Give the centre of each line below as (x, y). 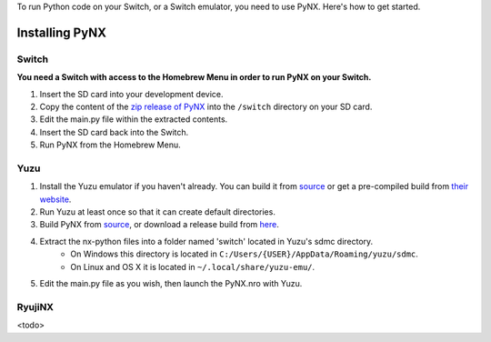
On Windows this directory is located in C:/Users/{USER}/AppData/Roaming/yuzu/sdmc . (244, 254)
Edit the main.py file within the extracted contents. (134, 119)
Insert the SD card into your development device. (131, 94)
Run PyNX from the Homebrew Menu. (110, 145)
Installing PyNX (61, 32)
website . (55, 199)
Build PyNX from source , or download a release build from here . (159, 225)
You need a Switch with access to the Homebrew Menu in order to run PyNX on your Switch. (194, 77)
